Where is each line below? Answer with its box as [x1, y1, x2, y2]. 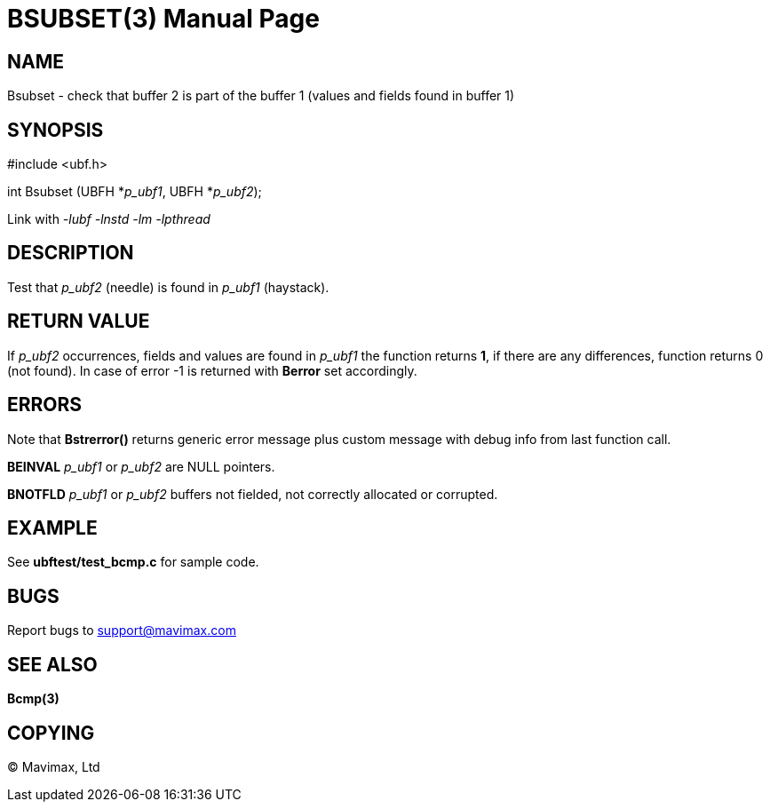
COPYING [7, 721, 95, 744]
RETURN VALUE [7, 310, 150, 333]
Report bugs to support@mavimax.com [7, 623, 236, 638]
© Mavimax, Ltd [7, 758, 100, 774]
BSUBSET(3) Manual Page [7, 4, 320, 34]
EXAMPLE [7, 516, 98, 539]
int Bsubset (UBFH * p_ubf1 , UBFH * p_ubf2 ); [7, 184, 262, 200]
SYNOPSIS [7, 118, 104, 141]
